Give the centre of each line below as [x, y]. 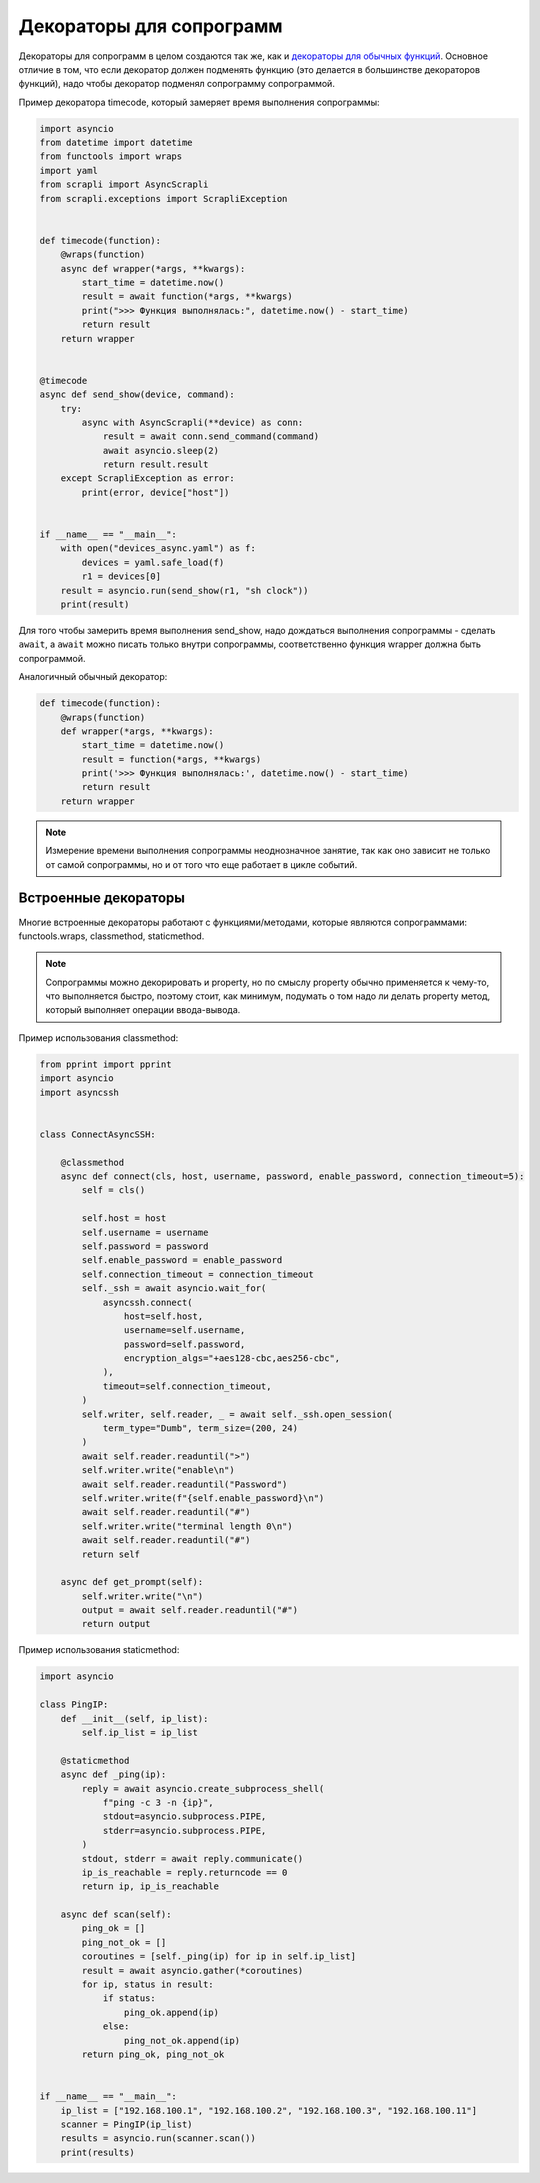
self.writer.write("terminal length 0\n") [187, 1526]
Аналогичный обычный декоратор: [93, 677]
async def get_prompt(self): [132, 1582]
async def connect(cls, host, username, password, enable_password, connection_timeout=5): [292, 1176]
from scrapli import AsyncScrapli [124, 184]
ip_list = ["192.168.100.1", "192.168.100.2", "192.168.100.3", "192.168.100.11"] [269, 2110]
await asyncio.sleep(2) [161, 450]
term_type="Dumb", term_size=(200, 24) [200, 1428]
